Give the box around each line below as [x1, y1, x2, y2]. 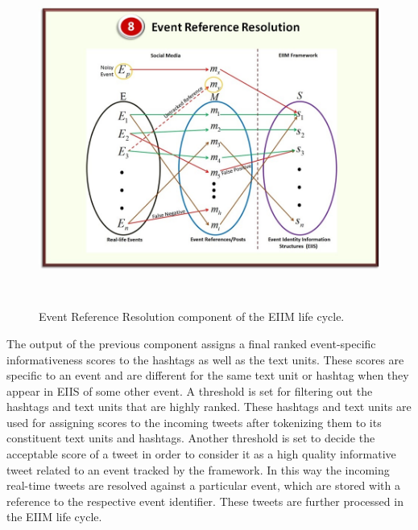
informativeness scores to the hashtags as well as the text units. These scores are [6, 351, 404, 368]
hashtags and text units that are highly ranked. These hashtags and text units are [6, 398, 412, 415]
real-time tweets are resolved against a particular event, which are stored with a [6, 477, 400, 494]
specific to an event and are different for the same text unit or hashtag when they [6, 367, 409, 384]
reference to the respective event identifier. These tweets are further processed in [6, 492, 404, 509]
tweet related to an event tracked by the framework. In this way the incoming [6, 461, 390, 478]
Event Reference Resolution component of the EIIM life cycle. [39, 308, 345, 325]
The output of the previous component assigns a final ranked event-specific [6, 335, 376, 351]
